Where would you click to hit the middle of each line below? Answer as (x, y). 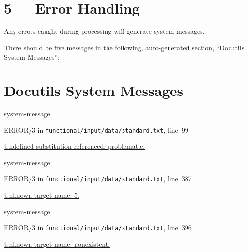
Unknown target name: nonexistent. (57, 244)
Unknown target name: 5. (42, 195)
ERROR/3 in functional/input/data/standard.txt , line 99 (96, 130)
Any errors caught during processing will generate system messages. (104, 31)
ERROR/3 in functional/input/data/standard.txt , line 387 (98, 179)
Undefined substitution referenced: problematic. (75, 146)
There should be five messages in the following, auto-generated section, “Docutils (124, 47)
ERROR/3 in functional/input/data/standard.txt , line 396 (98, 228)
